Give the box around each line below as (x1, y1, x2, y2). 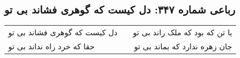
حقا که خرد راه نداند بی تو (8, 41, 95, 52)
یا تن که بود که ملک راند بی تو (133, 27, 232, 38)
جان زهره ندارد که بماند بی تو (134, 41, 232, 52)
